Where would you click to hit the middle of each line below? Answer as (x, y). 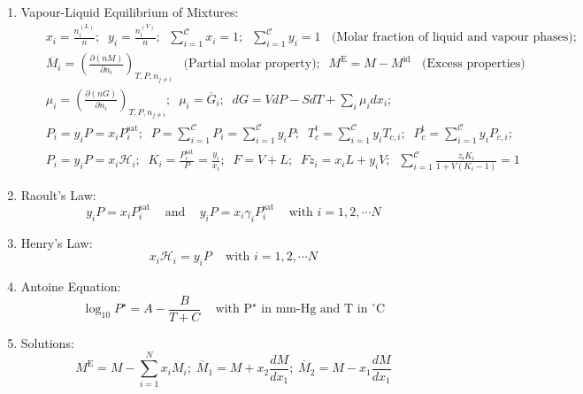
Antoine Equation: (71, 286)
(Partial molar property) (250, 64)
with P (234, 309)
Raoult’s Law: (58, 194)
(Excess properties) (474, 64)
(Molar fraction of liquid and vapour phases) (452, 38)
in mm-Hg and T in (315, 309)
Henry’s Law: (57, 242)
